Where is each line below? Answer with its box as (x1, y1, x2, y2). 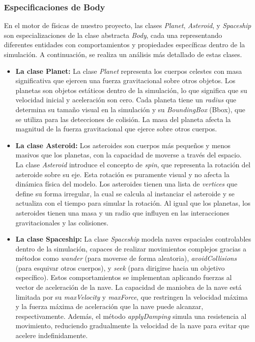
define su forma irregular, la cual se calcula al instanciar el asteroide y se (15, 188, 235, 198)
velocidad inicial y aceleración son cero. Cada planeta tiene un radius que (15, 94, 236, 105)
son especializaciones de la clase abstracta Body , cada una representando (4, 30, 222, 40)
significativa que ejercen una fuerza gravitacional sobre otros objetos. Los (15, 75, 236, 86)
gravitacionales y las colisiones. (15, 217, 109, 227)
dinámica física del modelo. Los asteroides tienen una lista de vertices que (15, 179, 237, 189)
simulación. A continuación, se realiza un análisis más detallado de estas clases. (4, 49, 242, 59)
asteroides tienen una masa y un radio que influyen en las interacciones (15, 207, 229, 218)
